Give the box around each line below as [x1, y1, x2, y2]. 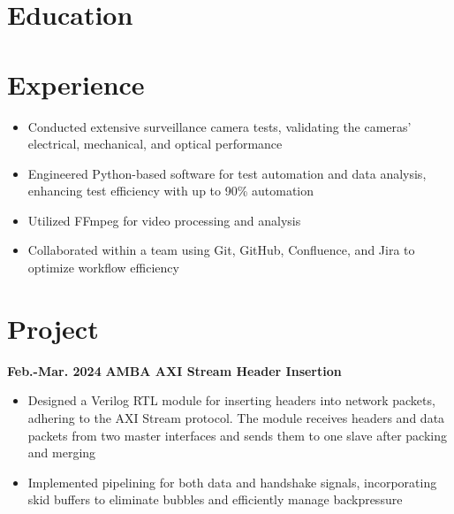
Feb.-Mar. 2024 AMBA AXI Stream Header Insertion [7, 361, 342, 380]
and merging [27, 443, 96, 462]
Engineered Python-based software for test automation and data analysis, [27, 164, 427, 182]
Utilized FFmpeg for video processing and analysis [27, 211, 301, 229]
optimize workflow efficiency [27, 258, 179, 277]
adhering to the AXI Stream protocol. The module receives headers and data [27, 408, 445, 426]
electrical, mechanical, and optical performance [27, 134, 283, 153]
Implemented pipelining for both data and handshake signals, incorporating [27, 472, 437, 491]
